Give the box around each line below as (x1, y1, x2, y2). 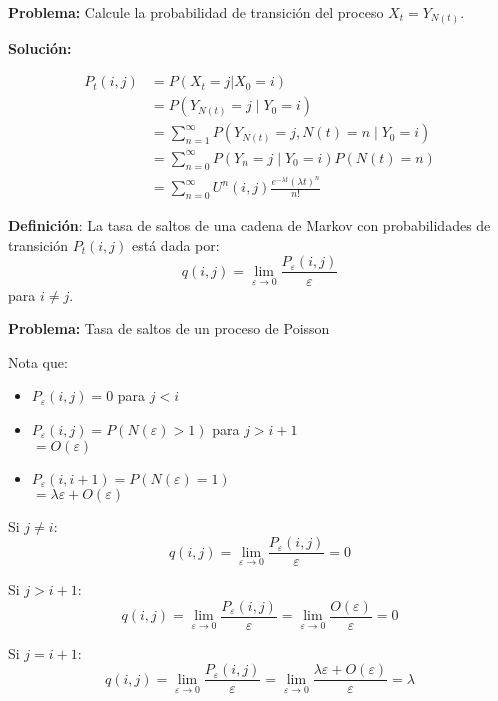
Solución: (8, 37, 72, 58)
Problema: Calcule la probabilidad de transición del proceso (8, 2, 384, 22)
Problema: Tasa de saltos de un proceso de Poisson (8, 318, 330, 339)
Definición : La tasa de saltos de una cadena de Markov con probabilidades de (8, 215, 491, 236)
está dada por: (132, 234, 220, 255)
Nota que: (8, 351, 68, 372)
